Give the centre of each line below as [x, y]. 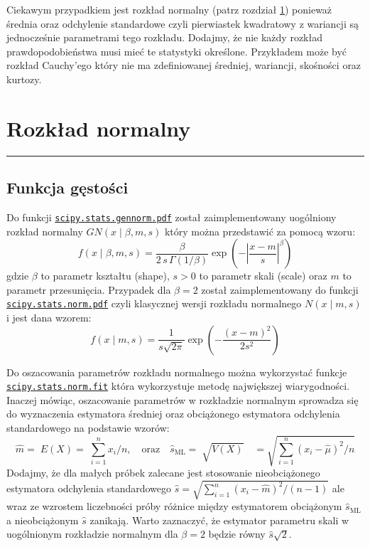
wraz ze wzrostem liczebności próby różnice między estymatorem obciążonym [174, 506]
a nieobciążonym [43, 520]
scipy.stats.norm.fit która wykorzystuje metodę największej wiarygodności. [178, 386]
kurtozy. [24, 79]
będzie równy [237, 534]
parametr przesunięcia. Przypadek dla [89, 289]
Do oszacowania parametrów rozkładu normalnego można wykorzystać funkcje [177, 372]
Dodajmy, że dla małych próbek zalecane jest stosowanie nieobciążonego [163, 473]
